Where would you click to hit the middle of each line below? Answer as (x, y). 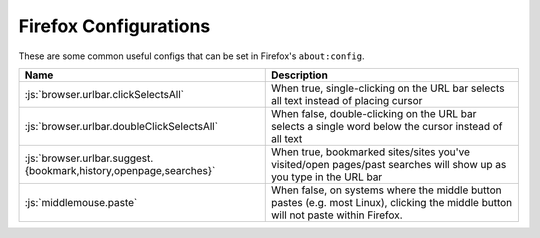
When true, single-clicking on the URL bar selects (387, 88)
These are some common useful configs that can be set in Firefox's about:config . (191, 56)
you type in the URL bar (326, 177)
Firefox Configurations (114, 26)
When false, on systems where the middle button (386, 190)
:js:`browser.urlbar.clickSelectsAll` (104, 94)
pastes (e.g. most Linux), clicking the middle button (391, 202)
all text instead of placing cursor (346, 100)
